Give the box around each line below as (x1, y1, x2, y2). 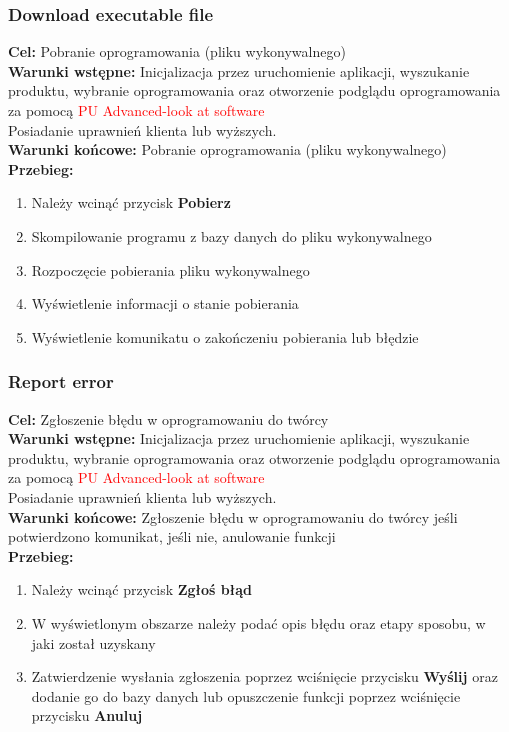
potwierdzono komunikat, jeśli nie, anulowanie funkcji (8, 526, 336, 547)
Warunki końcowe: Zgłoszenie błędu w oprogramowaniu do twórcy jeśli (8, 506, 458, 527)
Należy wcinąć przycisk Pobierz (31, 192, 231, 213)
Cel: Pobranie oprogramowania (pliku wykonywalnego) (8, 41, 346, 62)
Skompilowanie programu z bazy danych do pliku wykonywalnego (31, 225, 432, 246)
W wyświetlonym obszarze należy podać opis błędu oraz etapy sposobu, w (31, 612, 486, 633)
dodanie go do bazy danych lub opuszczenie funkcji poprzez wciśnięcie (31, 685, 461, 706)
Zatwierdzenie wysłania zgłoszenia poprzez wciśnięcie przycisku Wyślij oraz (31, 666, 498, 687)
